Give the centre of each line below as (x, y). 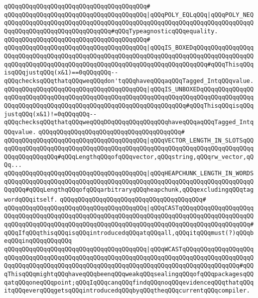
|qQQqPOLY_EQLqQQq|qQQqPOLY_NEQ (200, 15)
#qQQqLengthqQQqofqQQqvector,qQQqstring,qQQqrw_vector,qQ (156, 157)
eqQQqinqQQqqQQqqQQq (38, 241)
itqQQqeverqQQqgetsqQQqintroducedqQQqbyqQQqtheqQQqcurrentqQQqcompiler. (127, 291)
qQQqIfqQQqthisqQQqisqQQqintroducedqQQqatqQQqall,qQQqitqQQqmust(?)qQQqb (129, 233)
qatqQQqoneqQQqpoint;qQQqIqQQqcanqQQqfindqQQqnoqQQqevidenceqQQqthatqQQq (129, 282)
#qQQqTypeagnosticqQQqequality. (164, 31)
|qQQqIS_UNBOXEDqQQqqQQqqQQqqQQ (200, 89)
